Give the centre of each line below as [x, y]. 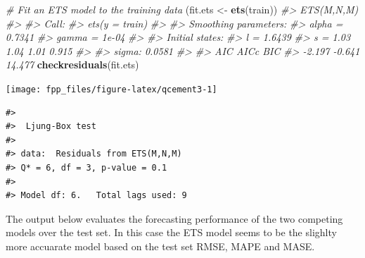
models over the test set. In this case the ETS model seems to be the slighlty [171, 232]
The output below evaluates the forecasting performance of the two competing [174, 218]
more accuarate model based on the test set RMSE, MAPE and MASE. [160, 246]
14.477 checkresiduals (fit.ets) [72, 64]
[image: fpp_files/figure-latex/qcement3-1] [111, 89]
